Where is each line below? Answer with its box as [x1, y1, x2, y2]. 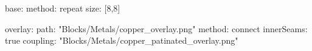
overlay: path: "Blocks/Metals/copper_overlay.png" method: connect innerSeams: [5, 22, 308, 35]
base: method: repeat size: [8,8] [5, 2, 120, 14]
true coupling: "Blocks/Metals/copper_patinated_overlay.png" [5, 34, 238, 47]
